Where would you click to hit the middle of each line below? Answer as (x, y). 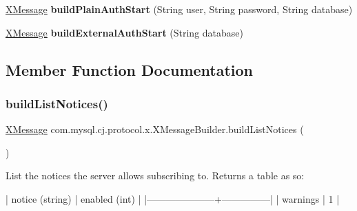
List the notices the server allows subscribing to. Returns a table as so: (155, 175)
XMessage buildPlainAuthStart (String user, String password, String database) (179, 9)
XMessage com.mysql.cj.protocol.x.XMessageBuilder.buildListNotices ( (155, 129)
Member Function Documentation (130, 69)
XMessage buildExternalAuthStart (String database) (124, 32)
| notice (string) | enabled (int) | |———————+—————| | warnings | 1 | (173, 198)
